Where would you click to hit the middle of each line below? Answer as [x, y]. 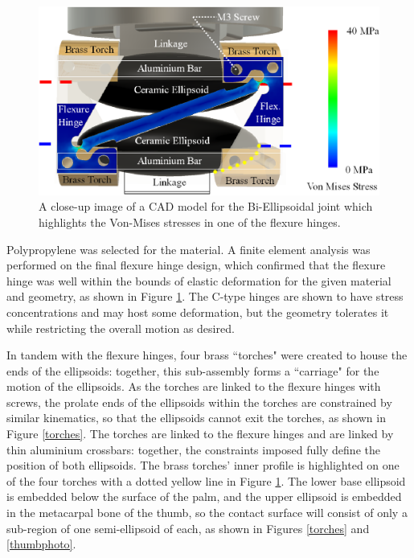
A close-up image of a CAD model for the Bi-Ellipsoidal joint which [206, 206]
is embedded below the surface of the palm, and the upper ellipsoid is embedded [204, 496]
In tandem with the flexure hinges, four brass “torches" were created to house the [207, 355]
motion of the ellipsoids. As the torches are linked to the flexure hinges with [194, 386]
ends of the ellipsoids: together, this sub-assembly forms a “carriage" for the [193, 370]
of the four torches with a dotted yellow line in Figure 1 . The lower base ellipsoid [206, 480]
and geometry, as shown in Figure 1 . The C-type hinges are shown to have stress [205, 296]
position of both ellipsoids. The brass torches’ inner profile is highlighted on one [203, 465]
